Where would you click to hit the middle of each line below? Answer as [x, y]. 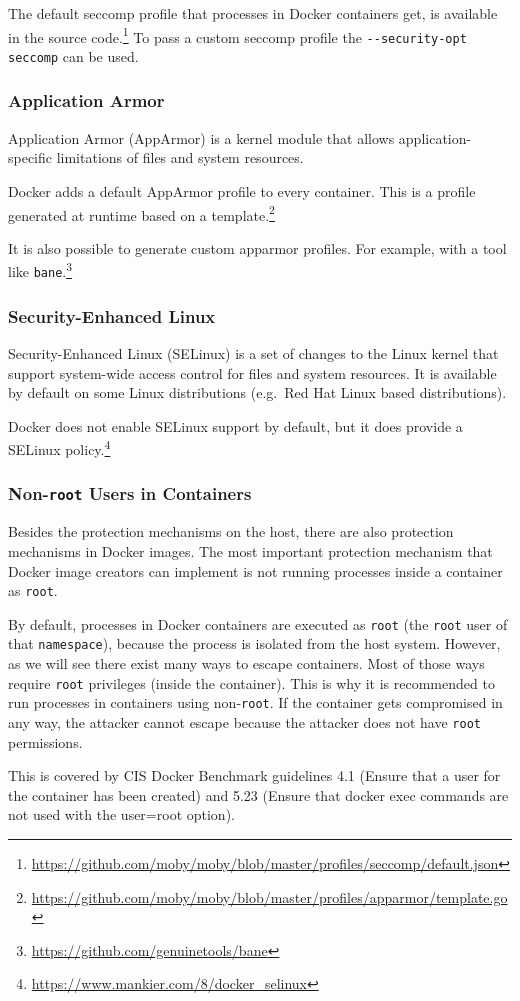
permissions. [45, 741]
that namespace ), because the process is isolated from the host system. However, [254, 643]
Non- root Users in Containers [130, 493]
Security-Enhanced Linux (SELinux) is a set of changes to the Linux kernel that [253, 352]
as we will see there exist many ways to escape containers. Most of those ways [246, 663]
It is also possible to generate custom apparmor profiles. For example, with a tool [257, 247]
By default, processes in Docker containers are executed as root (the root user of [258, 623]
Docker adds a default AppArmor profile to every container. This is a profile [242, 190]
